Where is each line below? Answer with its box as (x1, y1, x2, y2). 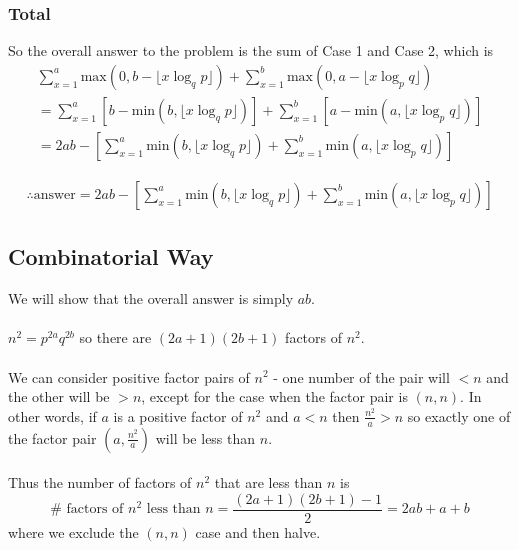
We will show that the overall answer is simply (8, 288, 294, 309)
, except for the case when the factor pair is (141, 386, 408, 407)
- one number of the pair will (273, 366, 450, 387)
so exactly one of (407, 405, 511, 426)
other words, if (8, 405, 97, 426)
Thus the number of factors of (8, 472, 192, 493)
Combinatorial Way (8, 241, 214, 272)
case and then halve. (195, 521, 321, 542)
